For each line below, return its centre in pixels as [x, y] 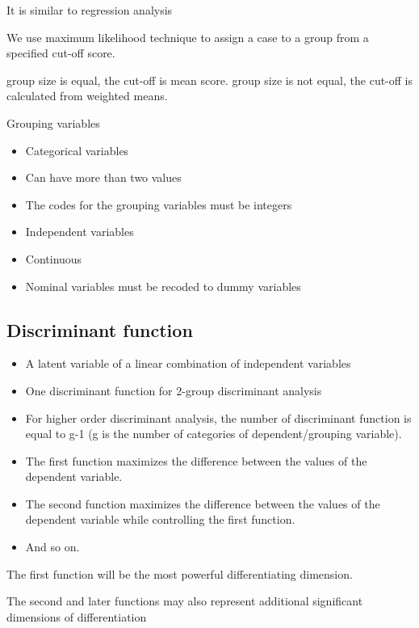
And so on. [52, 547]
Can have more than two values [103, 177]
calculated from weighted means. [87, 96]
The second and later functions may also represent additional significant [185, 601]
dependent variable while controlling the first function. [160, 519]
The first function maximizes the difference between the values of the [196, 460]
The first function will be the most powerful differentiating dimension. [180, 573]
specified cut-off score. [61, 53]
